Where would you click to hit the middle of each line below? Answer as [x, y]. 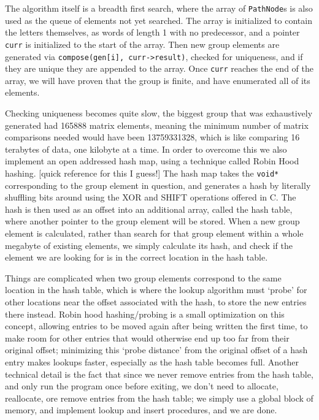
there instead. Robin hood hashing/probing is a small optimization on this [145, 314]
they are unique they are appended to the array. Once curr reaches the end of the [159, 68]
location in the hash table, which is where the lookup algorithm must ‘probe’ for [156, 290]
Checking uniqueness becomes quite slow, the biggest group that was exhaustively [159, 113]
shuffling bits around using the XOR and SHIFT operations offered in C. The [151, 197]
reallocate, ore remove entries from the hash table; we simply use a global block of [159, 398]
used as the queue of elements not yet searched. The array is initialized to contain [159, 20]
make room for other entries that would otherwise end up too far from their [147, 338]
